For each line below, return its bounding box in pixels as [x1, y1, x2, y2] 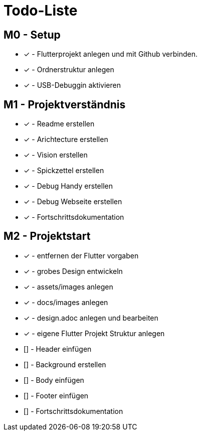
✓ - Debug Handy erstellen [24, 182, 113, 191]
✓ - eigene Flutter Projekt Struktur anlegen [24, 329, 165, 338]
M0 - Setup [4, 28, 61, 41]
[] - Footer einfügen [24, 391, 89, 400]
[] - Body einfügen [24, 375, 84, 384]
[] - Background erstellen [24, 360, 106, 369]
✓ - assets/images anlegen [24, 282, 113, 291]
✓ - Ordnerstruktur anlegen [24, 65, 114, 74]
